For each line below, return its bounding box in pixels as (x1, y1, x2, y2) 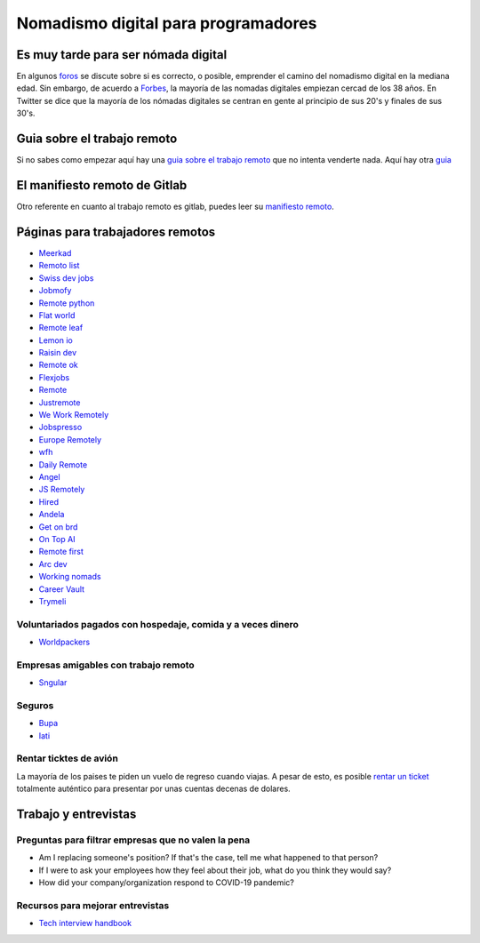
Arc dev (38, 558, 68, 569)
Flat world (38, 309, 76, 320)
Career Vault (38, 583, 84, 595)
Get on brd (38, 521, 78, 532)
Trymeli (38, 595, 67, 606)
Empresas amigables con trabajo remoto (16, 659, 195, 671)
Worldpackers (38, 636, 91, 648)
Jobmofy (38, 285, 72, 296)
